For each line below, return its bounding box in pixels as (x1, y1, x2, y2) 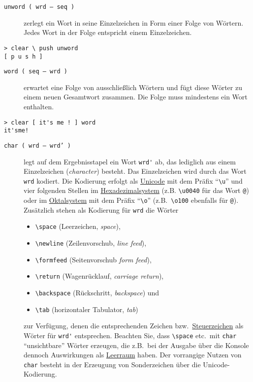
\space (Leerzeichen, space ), (35, 221, 121, 231)
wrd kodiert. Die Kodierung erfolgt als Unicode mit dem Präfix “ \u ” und (24, 175, 243, 186)
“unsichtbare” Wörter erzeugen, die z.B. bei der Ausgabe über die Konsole (24, 340, 249, 350)
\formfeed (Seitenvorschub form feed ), (35, 254, 152, 264)
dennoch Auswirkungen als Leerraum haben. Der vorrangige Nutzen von (24, 350, 242, 360)
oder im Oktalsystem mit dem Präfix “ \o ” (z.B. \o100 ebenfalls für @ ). (24, 195, 239, 205)
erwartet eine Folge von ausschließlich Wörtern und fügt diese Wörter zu (24, 82, 242, 92)
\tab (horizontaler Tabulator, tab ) (35, 304, 138, 314)
